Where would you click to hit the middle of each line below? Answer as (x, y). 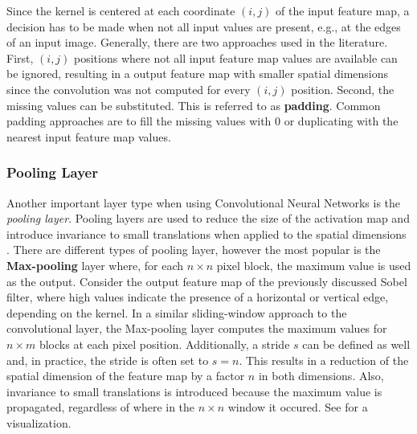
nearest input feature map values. (89, 136)
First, (20, 57)
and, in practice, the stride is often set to (108, 360)
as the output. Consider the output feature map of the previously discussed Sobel (207, 281)
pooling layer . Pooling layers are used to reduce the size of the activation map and (208, 218)
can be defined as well (356, 344)
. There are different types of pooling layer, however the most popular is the (194, 250)
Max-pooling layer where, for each (95, 265)
